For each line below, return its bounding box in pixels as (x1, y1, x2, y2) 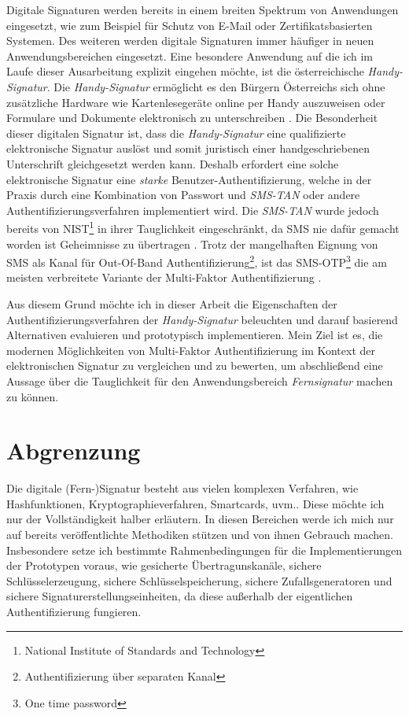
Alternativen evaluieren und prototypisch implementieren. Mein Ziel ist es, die (6, 327, 383, 343)
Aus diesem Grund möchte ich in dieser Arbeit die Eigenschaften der (6, 296, 337, 312)
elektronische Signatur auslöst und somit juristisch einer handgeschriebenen (6, 140, 370, 157)
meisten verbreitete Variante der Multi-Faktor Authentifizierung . (6, 269, 322, 286)
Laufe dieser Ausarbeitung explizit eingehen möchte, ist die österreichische (6, 63, 364, 79)
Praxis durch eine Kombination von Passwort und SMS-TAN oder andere (6, 186, 360, 203)
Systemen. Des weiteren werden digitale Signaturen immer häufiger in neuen (6, 32, 374, 49)
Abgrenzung (6, 434, 141, 467)
